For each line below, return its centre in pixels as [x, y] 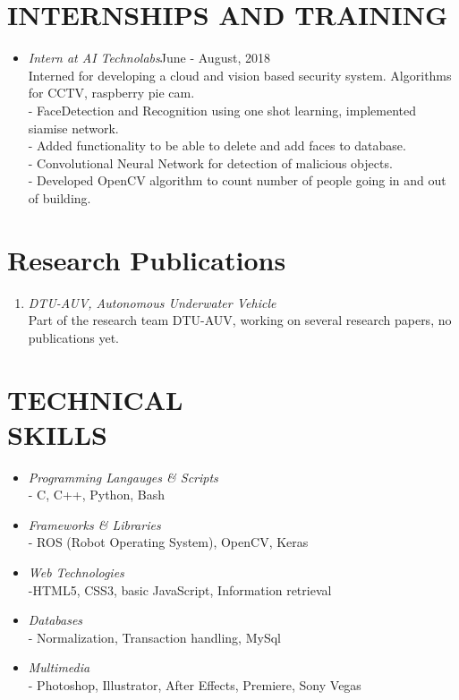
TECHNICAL [95, 399]
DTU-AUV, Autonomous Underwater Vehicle [152, 302]
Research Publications [147, 259]
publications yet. [74, 337]
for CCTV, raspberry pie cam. [111, 93]
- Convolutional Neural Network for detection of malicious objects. [210, 162]
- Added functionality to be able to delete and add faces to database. [217, 145]
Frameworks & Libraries [94, 524]
